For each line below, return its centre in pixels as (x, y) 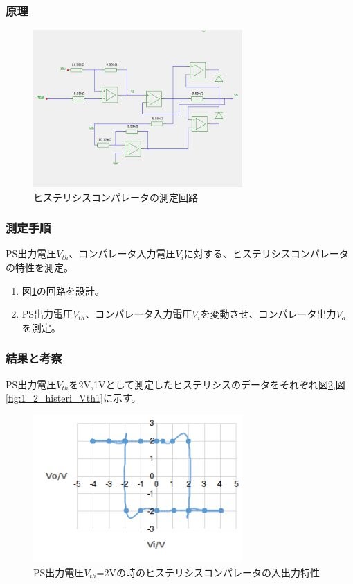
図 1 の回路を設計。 (63, 290)
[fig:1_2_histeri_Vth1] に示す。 (73, 398)
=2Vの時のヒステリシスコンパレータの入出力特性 (208, 572)
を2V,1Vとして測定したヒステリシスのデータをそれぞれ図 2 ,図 (207, 384)
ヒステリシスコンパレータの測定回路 (116, 197)
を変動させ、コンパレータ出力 (268, 314)
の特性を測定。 (39, 267)
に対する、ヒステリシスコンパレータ (266, 254)
